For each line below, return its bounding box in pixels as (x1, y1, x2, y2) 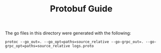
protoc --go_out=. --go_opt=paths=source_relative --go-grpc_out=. (5, 40, 144, 44)
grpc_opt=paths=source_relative (5, 44, 70, 49)
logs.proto (72, 44, 94, 49)
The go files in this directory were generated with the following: (5, 30, 132, 36)
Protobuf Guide (50, 3, 113, 14)
